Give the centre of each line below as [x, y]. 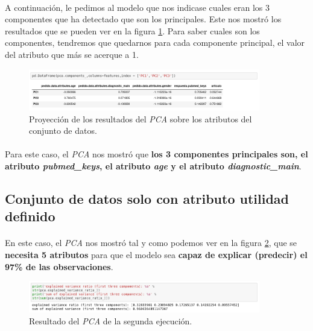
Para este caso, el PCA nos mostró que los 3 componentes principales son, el [156, 154]
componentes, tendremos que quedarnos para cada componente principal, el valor [155, 43]
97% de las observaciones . [59, 266]
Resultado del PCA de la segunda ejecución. [111, 320]
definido [30, 216]
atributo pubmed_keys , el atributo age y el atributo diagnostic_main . [153, 166]
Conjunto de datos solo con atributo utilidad [147, 199]
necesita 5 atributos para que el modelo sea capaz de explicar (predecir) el [156, 255]
